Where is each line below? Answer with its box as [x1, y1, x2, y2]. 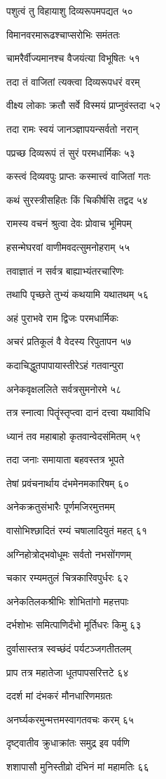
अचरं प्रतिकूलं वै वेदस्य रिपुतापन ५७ [6, 334, 132, 349]
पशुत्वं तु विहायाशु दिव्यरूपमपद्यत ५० [6, 4, 133, 18]
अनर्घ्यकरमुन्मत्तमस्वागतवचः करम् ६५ [6, 712, 134, 726]
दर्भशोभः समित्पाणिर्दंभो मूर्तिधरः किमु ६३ [6, 617, 141, 632]
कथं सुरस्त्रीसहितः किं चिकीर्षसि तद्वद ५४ [6, 192, 148, 207]
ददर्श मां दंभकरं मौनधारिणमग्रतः [6, 688, 113, 703]
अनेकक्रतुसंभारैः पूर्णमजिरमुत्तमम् [6, 499, 115, 514]
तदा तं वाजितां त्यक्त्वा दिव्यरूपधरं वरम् [6, 74, 140, 89]
